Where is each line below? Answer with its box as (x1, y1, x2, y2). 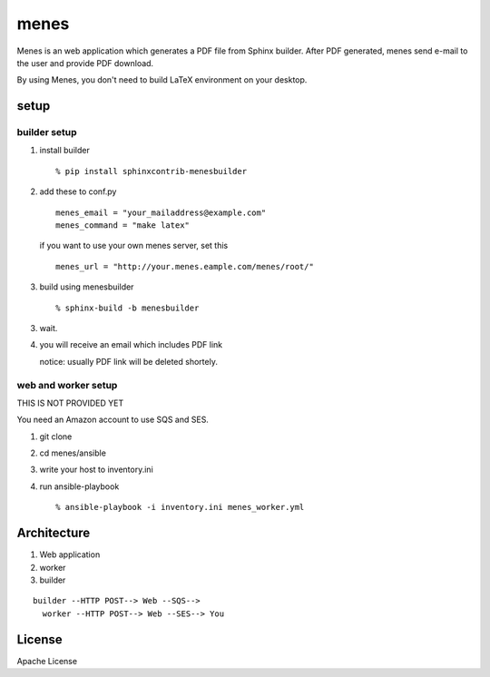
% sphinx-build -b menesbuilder (55, 302, 200, 313)
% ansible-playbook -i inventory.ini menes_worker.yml (55, 502, 305, 513)
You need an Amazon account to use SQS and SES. (16, 414, 209, 426)
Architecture (16, 525, 91, 541)
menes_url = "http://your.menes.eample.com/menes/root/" (55, 261, 315, 271)
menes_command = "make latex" (55, 221, 191, 231)
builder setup (16, 126, 77, 139)
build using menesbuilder (39, 281, 134, 292)
